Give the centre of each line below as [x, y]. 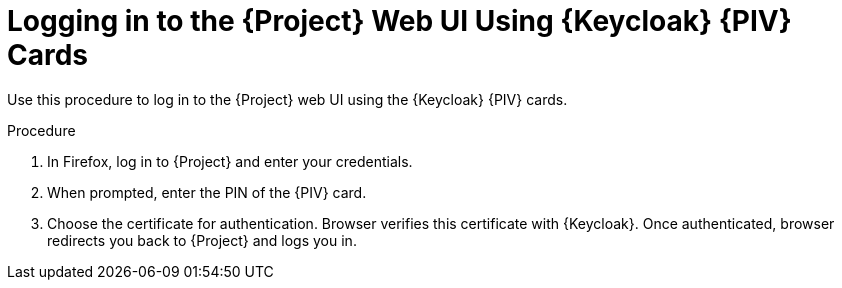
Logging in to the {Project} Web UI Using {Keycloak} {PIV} [399, 21]
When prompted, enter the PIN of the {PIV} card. [207, 192]
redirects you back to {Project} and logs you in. [202, 240]
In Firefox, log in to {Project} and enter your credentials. [230, 161]
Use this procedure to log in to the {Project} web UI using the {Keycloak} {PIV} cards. [287, 99]
